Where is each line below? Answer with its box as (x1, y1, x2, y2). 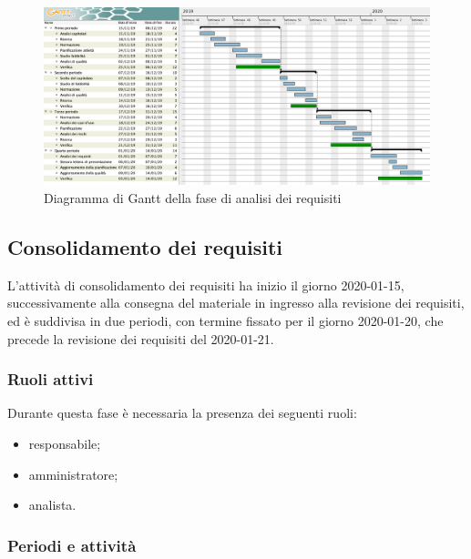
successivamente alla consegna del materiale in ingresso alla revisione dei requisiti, (7, 293, 465, 312)
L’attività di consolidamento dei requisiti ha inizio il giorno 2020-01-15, (7, 275, 404, 294)
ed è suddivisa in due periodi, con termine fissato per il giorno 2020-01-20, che (7, 311, 444, 330)
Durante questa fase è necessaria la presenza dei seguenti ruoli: (7, 403, 357, 422)
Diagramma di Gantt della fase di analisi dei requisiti (44, 188, 342, 208)
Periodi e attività (7, 534, 137, 556)
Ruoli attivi (7, 368, 94, 391)
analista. (28, 495, 77, 514)
